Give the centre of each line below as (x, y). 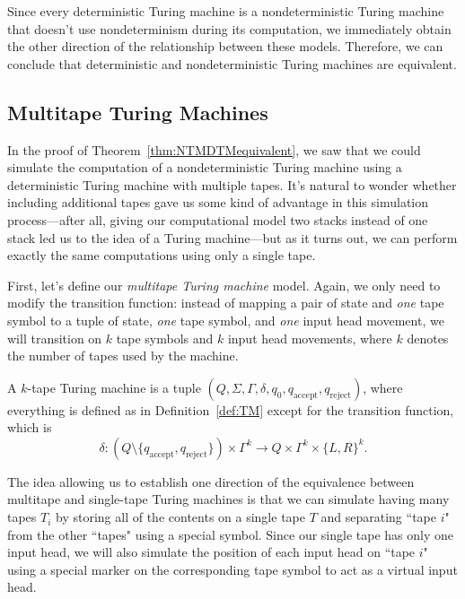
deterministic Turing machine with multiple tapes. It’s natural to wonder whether (232, 184)
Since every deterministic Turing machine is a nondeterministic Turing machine (226, 11)
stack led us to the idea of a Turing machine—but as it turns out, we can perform (232, 237)
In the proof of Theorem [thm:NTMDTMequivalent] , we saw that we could (214, 149)
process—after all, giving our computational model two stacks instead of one (218, 219)
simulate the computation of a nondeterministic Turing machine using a (205, 167)
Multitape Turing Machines (138, 112)
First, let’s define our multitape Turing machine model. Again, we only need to (224, 285)
